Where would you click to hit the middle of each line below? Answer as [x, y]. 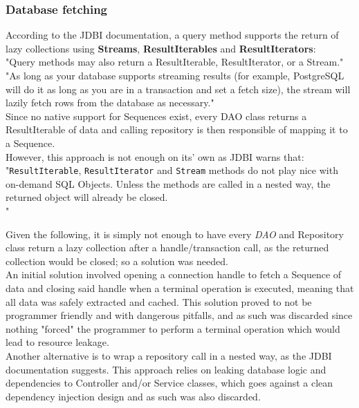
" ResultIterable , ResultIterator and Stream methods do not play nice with [172, 170]
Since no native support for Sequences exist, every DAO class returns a [156, 116]
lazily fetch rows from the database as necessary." [110, 103]
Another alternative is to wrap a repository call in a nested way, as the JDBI [169, 355]
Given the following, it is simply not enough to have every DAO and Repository [175, 234]
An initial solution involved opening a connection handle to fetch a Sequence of [174, 274]
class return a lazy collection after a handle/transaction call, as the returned [167, 247]
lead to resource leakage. [57, 342]
